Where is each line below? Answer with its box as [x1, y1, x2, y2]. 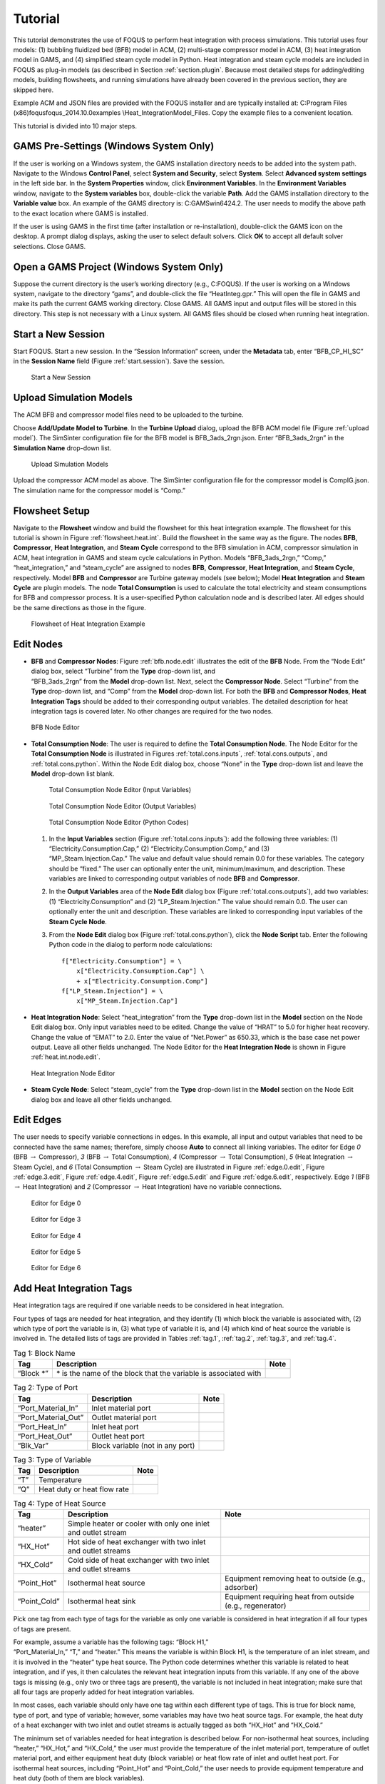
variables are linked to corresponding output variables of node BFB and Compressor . [48, 874, 299, 883]
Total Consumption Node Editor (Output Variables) [48, 801, 197, 810]
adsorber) [225, 1583, 258, 1593]
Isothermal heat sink [68, 1596, 136, 1606]
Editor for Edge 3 [31, 1215, 81, 1224]
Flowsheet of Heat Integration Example [31, 619, 145, 628]
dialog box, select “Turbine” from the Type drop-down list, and [31, 667, 215, 676]
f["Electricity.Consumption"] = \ [61, 957, 182, 965]
